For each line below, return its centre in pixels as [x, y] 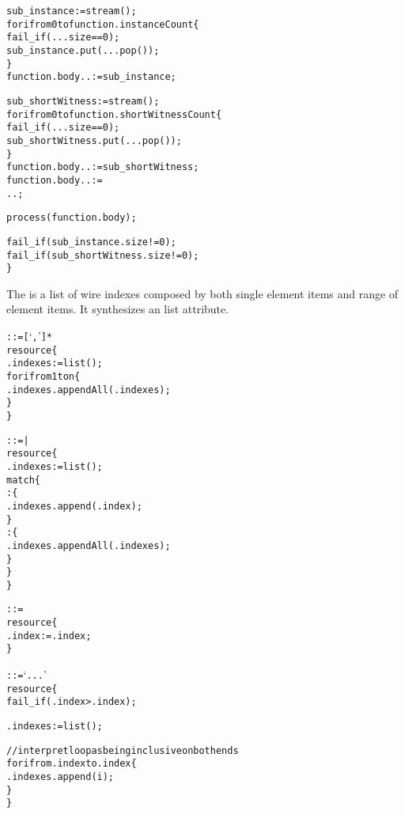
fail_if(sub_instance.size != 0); [91, 242]
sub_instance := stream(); [72, 11]
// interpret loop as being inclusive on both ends [123, 750]
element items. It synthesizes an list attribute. [118, 309]
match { [23, 480]
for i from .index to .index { [72, 764]
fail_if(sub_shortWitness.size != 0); [103, 255]
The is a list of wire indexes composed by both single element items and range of [202, 293]
